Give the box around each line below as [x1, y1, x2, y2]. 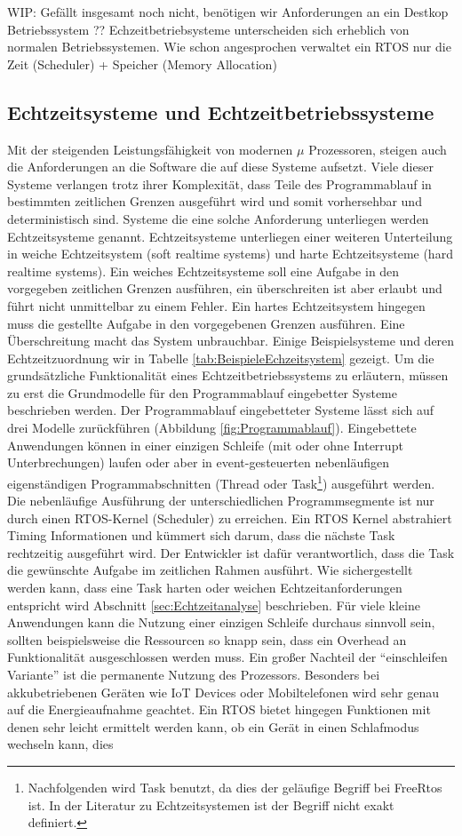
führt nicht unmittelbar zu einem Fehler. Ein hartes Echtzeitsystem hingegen [7, 296, 426, 314]
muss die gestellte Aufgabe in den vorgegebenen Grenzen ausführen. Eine [7, 314, 405, 332]
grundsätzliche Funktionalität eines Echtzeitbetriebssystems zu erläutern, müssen [7, 366, 449, 385]
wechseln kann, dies [7, 735, 114, 753]
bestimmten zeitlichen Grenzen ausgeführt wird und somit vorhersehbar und [7, 192, 422, 211]
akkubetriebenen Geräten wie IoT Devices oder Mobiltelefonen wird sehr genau [7, 682, 439, 701]
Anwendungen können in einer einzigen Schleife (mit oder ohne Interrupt [7, 435, 403, 454]
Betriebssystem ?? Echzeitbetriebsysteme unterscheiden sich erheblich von [7, 20, 410, 38]
